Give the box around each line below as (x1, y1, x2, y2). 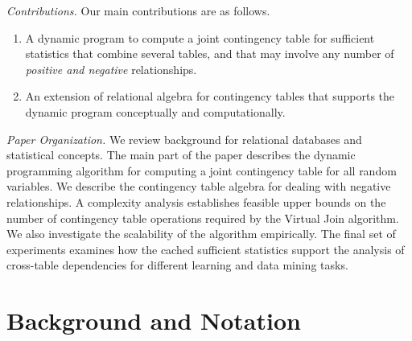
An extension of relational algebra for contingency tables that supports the (25, 88, 395, 105)
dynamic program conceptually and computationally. (25, 103, 286, 120)
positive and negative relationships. (25, 60, 197, 77)
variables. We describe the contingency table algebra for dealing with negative (6, 178, 391, 195)
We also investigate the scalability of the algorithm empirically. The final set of (6, 225, 396, 242)
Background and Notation (6, 304, 301, 337)
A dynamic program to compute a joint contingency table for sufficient (25, 29, 375, 46)
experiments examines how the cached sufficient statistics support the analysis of (6, 240, 405, 257)
